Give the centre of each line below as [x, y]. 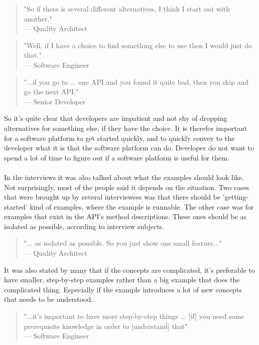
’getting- [235, 197]
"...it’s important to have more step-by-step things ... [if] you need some [134, 316]
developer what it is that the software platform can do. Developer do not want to [129, 148]
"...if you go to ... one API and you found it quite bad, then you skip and [136, 81]
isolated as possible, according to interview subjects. [84, 226]
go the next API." [51, 92]
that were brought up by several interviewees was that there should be [112, 197]
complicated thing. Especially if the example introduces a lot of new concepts [123, 289]
